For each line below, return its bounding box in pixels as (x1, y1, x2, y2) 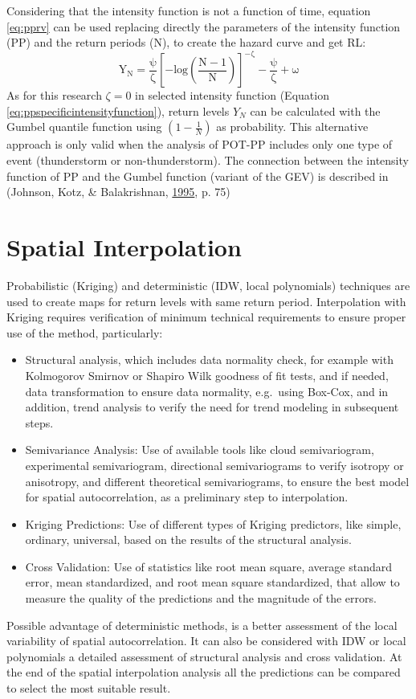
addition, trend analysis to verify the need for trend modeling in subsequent (25, 399, 399, 415)
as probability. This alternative (216, 118, 369, 135)
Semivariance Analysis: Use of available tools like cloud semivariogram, (25, 441, 374, 458)
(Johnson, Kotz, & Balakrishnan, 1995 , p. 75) (6, 183, 230, 200)
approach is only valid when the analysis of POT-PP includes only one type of (6, 136, 393, 153)
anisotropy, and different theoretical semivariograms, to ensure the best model (25, 472, 410, 489)
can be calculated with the (250, 102, 381, 119)
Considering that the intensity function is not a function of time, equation (6, 2, 371, 18)
